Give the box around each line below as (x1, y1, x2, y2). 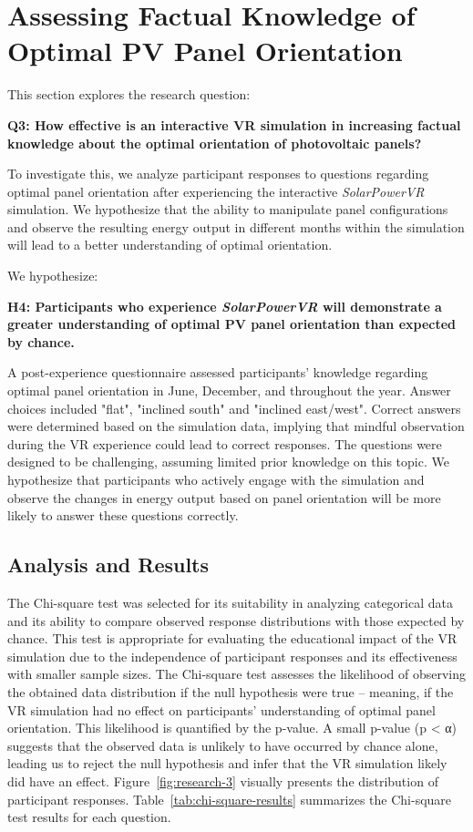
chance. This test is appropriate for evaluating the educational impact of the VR (7, 629, 458, 648)
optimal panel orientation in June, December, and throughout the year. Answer (7, 381, 451, 400)
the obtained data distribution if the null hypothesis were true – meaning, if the (7, 682, 454, 701)
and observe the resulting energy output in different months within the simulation (7, 217, 465, 236)
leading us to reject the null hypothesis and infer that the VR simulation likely (7, 754, 447, 773)
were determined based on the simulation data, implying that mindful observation (7, 416, 465, 436)
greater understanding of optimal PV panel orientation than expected (7, 314, 457, 334)
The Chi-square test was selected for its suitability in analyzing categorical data (7, 592, 453, 611)
